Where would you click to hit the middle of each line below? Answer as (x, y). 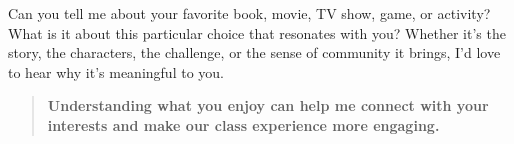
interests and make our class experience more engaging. (243, 124)
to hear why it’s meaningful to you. (116, 71)
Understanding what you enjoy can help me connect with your (268, 105)
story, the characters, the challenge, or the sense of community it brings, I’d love (254, 52)
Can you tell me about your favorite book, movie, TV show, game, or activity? (249, 13)
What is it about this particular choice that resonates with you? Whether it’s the (257, 32)
